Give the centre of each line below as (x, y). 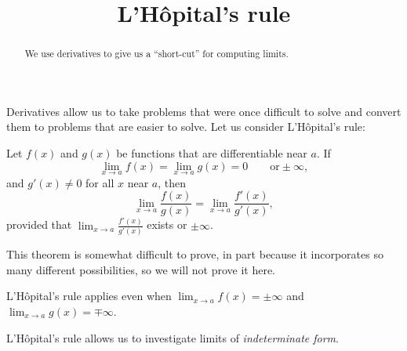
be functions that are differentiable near (212, 153)
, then (172, 182)
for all (100, 182)
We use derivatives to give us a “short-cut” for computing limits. (156, 54)
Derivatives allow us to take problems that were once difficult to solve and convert (204, 111)
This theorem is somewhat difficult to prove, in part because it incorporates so (195, 254)
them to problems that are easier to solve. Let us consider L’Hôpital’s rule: (186, 127)
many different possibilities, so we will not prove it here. (141, 269)
